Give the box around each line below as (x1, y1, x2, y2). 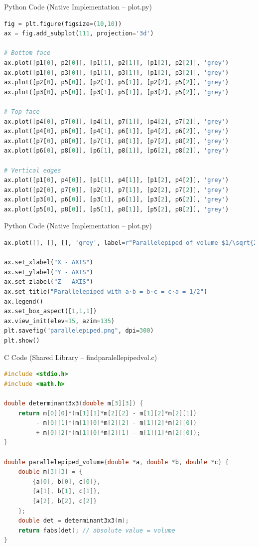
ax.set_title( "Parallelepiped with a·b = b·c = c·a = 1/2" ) (4, 288, 208, 296)
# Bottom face (4, 49, 51, 57)
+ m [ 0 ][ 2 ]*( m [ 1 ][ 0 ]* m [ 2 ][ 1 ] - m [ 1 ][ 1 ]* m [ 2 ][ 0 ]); (36, 429, 201, 436)
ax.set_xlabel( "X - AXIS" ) (4, 259, 93, 266)
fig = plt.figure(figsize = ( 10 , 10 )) (4, 20, 122, 27)
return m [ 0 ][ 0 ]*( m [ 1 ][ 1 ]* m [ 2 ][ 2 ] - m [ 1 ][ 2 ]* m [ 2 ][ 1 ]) (18, 409, 197, 417)
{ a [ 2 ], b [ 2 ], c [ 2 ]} (32, 497, 97, 505)
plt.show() (4, 337, 40, 344)
